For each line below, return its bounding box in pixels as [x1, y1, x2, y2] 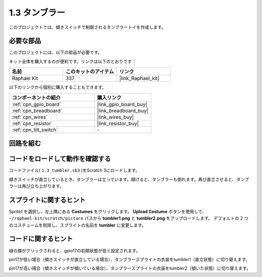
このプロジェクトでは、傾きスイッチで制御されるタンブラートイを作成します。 [9, 24, 166, 30]
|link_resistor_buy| [97, 120, 139, 127]
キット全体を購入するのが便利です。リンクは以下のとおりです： [9, 58, 136, 64]
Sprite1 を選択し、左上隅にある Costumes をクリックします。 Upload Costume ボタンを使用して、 [9, 209, 207, 214]
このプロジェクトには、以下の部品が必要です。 [9, 49, 102, 55]
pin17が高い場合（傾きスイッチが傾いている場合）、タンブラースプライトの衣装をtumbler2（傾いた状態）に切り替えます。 [9, 265, 251, 271]
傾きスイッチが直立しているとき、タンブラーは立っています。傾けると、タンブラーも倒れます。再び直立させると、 [9, 176, 237, 182]
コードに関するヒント [9, 235, 73, 243]
